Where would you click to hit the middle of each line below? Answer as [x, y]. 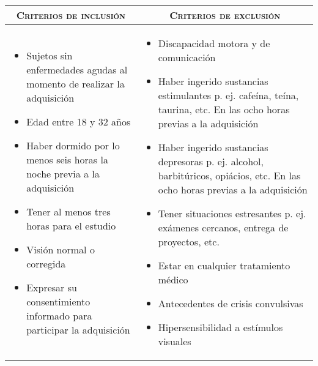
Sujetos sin [50, 55]
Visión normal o [61, 249]
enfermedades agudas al [77, 69]
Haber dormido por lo [73, 145]
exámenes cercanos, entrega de [223, 227]
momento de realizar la [76, 83]
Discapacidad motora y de [214, 43]
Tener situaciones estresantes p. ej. [232, 213]
